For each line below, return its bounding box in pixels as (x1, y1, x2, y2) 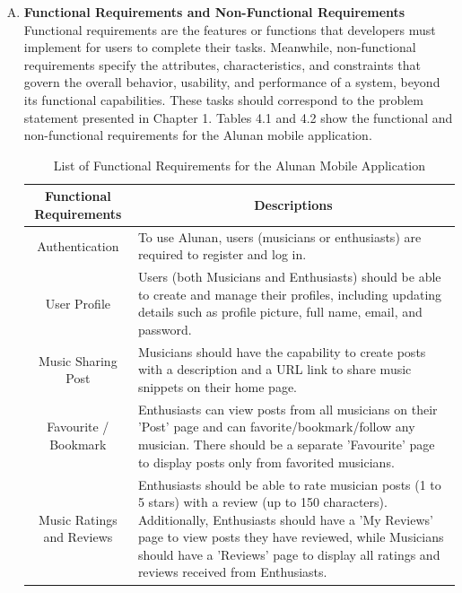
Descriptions (254, 196, 333, 214)
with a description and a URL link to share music (137, 360, 412, 379)
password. (137, 320, 192, 338)
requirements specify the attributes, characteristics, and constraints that (23, 55, 421, 74)
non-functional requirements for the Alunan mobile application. (23, 126, 372, 144)
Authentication (37, 236, 119, 255)
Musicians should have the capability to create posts (137, 342, 426, 361)
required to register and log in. (137, 245, 307, 264)
